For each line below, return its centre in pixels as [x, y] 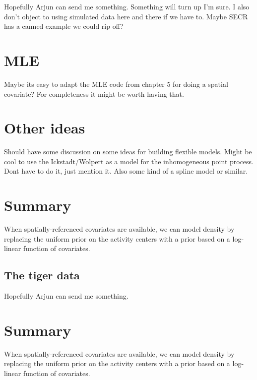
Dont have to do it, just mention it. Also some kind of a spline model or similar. [126, 171]
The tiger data [42, 275]
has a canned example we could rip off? [64, 26]
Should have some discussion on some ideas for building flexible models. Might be [128, 152]
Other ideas [45, 128]
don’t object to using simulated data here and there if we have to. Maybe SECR [126, 16]
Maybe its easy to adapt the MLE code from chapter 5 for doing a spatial [116, 84]
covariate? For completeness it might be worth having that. [94, 94]
